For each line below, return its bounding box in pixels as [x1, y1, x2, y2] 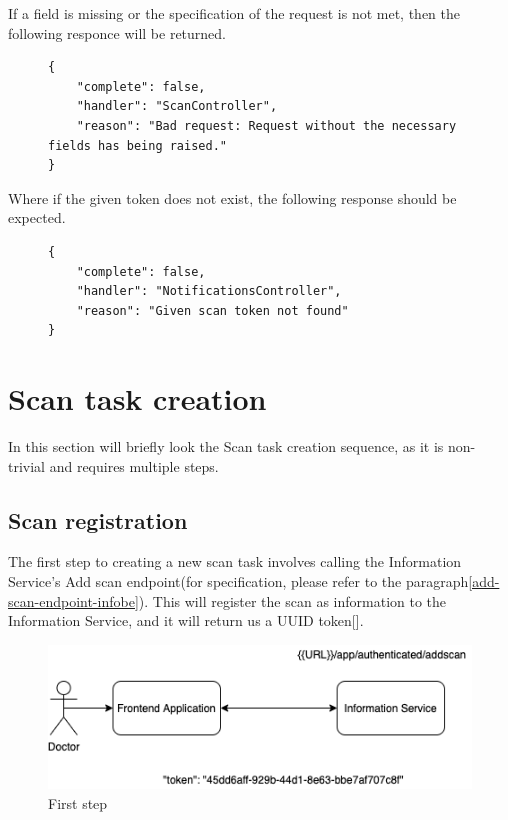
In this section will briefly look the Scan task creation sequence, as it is [8, 436, 444, 457]
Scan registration [8, 504, 188, 535]
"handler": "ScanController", [76, 99, 278, 114]
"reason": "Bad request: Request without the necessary [76, 118, 457, 133]
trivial [8, 455, 46, 476]
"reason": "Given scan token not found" [76, 303, 349, 318]
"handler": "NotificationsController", [76, 284, 342, 299]
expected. [8, 207, 66, 228]
